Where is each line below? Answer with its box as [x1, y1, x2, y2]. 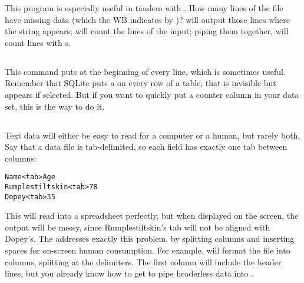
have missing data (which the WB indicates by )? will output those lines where [5, 13, 290, 25]
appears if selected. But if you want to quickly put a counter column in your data [5, 88, 299, 100]
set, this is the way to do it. [5, 100, 105, 112]
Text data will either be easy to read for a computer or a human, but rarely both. [5, 129, 300, 141]
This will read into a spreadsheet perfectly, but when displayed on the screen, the [5, 209, 299, 222]
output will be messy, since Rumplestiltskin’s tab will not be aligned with [5, 221, 270, 233]
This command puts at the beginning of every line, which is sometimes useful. [5, 65, 286, 77]
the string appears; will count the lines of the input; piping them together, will [5, 25, 289, 37]
